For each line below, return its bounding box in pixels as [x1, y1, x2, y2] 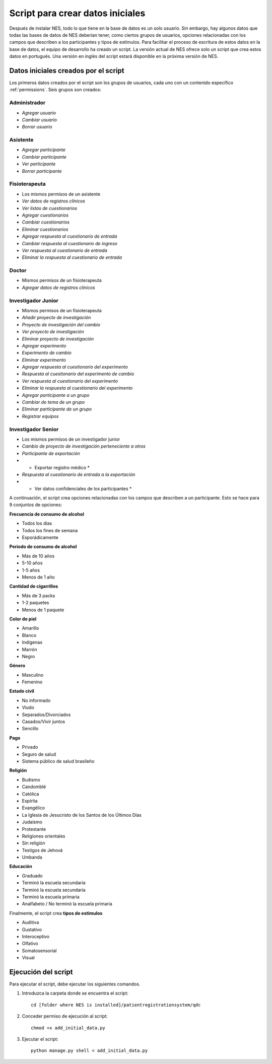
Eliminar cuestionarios [22, 226, 69, 232]
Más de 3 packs [22, 592, 55, 599]
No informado [22, 697, 51, 703]
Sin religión [22, 840, 45, 846]
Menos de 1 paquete [22, 607, 64, 613]
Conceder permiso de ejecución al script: [22, 1013, 108, 1019]
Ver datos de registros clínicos [22, 198, 86, 204]
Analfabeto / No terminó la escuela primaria [22, 901, 113, 907]
